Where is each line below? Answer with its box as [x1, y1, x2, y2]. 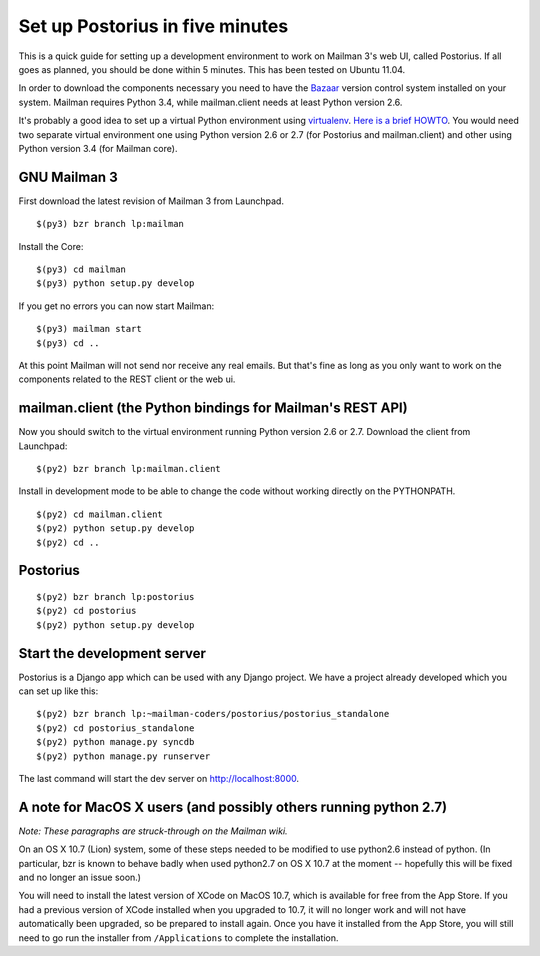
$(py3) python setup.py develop [36, 278, 195, 289]
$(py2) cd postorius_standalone [36, 722, 195, 734]
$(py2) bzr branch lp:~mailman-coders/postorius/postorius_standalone [36, 708, 390, 720]
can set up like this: [18, 685, 99, 697]
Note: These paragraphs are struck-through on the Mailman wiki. [18, 825, 289, 837]
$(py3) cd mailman [36, 263, 127, 275]
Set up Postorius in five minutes [18, 15, 289, 37]
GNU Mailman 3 [18, 168, 119, 185]
